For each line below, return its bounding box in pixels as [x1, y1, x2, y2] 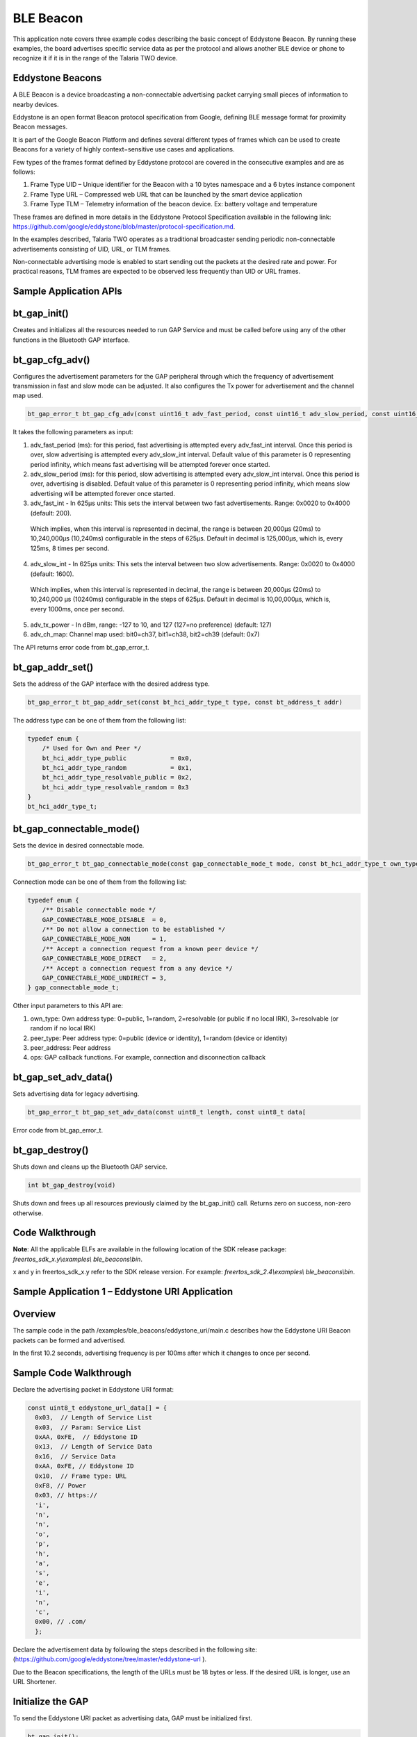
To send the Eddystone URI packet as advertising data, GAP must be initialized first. [13, 1713, 253, 1722]
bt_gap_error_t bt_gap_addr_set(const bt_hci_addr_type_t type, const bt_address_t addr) [27, 698, 343, 706]
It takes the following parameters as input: [13, 428, 133, 436]
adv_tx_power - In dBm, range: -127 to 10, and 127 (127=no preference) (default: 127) [30, 620, 272, 629]
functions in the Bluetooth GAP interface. [13, 336, 130, 344]
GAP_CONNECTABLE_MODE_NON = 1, [42, 935, 167, 943]
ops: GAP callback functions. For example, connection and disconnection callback [30, 1053, 266, 1062]
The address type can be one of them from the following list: [13, 716, 187, 724]
